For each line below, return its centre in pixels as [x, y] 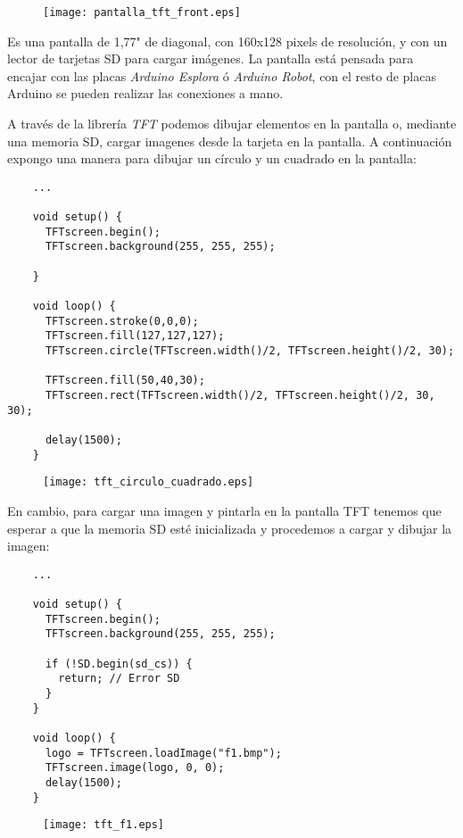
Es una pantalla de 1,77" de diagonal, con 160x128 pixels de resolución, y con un [227, 41]
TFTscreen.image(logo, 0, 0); [135, 768]
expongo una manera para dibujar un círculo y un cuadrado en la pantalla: [212, 158]
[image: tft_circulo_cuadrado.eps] [149, 482]
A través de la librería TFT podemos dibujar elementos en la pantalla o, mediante [232, 124]
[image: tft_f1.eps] [104, 825]
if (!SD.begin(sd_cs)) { [119, 664]
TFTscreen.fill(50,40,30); [125, 381]
